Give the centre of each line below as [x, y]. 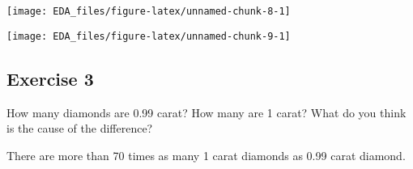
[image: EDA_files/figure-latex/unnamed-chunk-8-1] [149, 11]
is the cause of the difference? [80, 128]
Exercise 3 [50, 78]
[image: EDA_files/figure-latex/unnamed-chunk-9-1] [149, 36]
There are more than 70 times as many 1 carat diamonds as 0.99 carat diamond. [206, 155]
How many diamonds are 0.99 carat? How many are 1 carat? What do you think [206, 112]
